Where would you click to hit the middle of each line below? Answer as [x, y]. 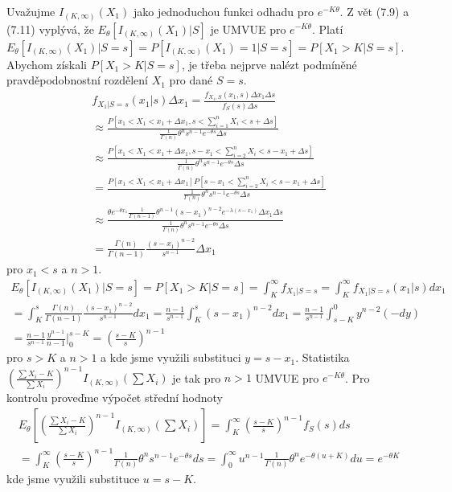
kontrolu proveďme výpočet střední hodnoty [115, 398]
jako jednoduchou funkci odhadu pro [224, 11]
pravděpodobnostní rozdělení [77, 80]
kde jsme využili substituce [73, 478]
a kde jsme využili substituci [171, 357]
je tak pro [197, 377]
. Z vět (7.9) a [374, 11]
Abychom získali [47, 64]
